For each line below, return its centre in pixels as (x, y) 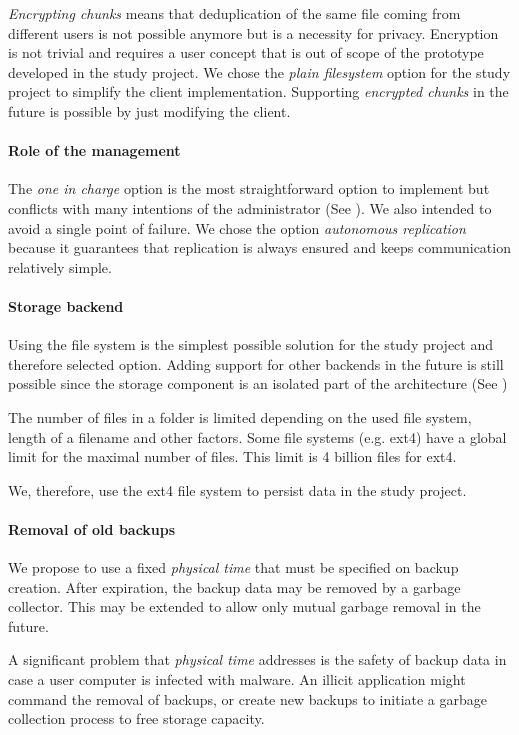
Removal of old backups (92, 528)
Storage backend (66, 305)
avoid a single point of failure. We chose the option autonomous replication (237, 227)
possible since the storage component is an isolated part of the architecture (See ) (258, 383)
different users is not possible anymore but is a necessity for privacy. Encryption (253, 32)
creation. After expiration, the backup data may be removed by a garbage (234, 586)
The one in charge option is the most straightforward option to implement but (249, 188)
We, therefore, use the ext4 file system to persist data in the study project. (237, 489)
